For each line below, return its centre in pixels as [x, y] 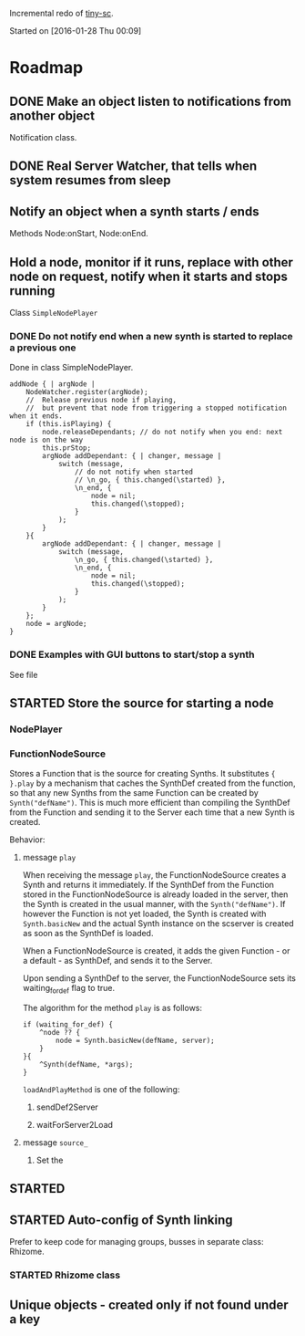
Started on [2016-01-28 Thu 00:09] [76, 31]
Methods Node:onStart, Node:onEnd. [79, 234]
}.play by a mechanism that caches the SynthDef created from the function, [152, 783]
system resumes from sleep [90, 180]
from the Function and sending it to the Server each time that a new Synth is [152, 812]
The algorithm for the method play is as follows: [112, 1008]
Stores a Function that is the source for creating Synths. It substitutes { [142, 774]
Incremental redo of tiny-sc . [61, 13]
